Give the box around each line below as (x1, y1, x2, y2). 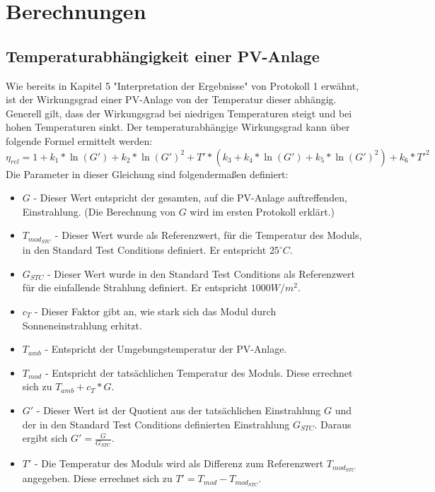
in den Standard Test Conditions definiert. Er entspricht (22, 242, 267, 257)
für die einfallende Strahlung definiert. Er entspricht (22, 280, 248, 295)
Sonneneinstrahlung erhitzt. (22, 317, 142, 332)
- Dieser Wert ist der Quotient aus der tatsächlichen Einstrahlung (36, 402, 321, 417)
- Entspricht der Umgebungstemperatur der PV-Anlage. (45, 341, 287, 356)
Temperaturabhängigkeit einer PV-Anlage (6, 45, 320, 66)
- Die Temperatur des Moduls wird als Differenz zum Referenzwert (35, 456, 324, 471)
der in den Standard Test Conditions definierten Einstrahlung (22, 416, 290, 431)
